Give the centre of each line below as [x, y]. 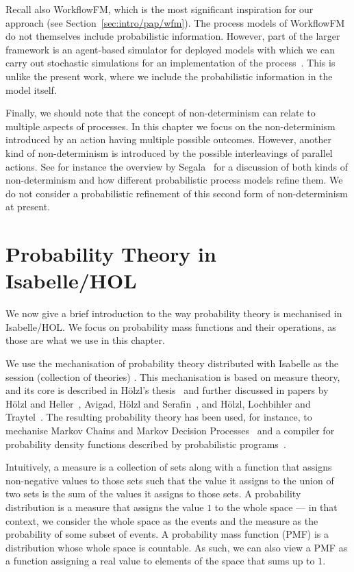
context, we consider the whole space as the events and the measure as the [162, 520]
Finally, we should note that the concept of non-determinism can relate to [161, 113]
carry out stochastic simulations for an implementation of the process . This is [170, 63]
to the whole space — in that [276, 507]
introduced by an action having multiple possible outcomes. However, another [168, 139]
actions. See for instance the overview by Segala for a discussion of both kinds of [177, 166]
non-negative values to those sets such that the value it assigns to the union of [170, 480]
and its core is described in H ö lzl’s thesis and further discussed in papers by [167, 390]
